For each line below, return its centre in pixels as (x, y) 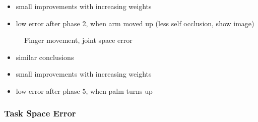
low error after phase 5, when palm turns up (84, 90)
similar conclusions (45, 57)
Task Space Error (40, 113)
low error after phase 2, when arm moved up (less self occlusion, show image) (135, 23)
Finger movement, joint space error (78, 40)
